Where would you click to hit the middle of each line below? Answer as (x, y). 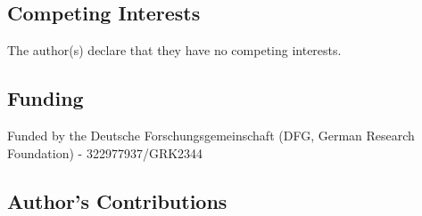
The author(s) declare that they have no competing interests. (174, 50)
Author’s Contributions (117, 200)
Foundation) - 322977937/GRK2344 (105, 152)
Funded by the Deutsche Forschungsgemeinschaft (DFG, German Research (211, 135)
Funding (46, 98)
